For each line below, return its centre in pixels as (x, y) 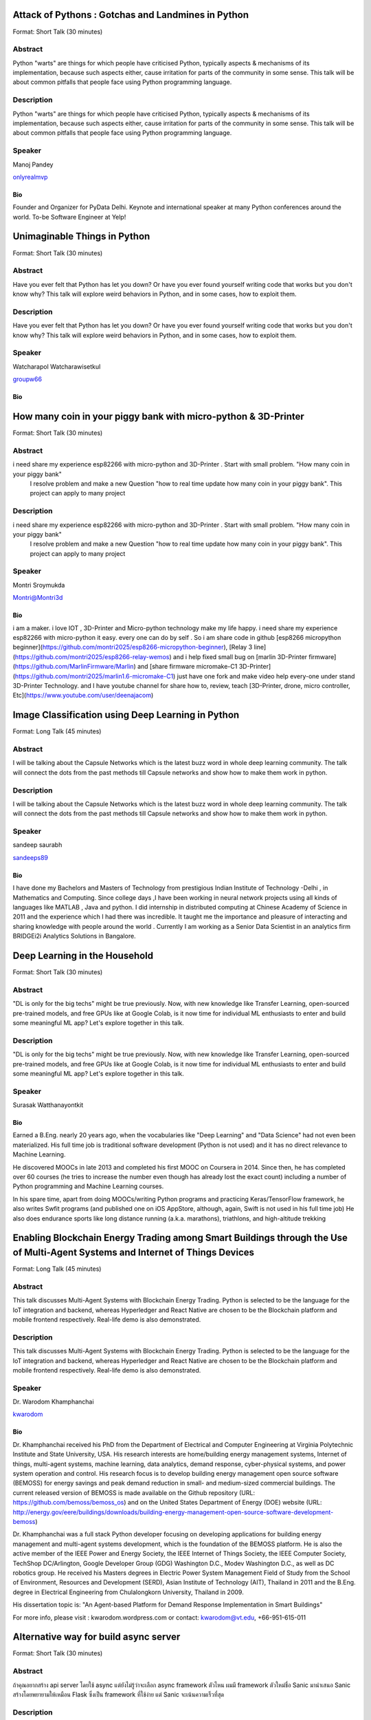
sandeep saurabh (37, 845)
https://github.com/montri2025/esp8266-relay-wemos (92, 656)
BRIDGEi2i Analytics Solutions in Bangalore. (75, 936)
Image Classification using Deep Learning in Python (126, 715)
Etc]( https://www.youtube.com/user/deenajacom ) (83, 696)
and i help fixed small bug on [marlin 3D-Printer (240, 656)
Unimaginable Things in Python (81, 236)
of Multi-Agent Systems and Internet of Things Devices (133, 1253)
